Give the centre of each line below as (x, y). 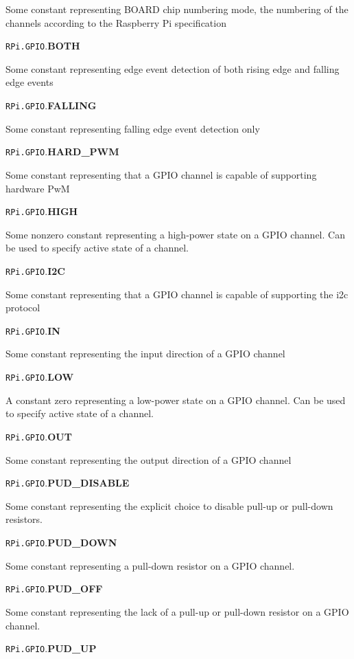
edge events (29, 82)
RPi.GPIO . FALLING (51, 105)
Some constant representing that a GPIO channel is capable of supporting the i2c (177, 294)
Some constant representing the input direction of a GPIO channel (145, 354)
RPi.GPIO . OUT (39, 436)
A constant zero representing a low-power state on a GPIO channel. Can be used (176, 400)
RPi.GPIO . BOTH (43, 46)
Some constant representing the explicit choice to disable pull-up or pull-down (169, 505)
